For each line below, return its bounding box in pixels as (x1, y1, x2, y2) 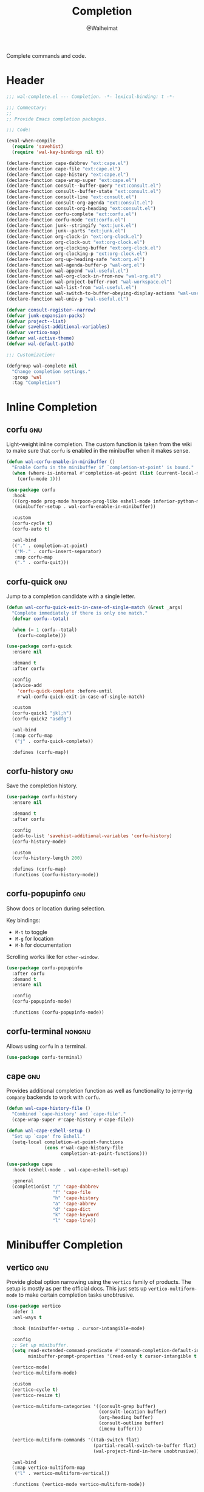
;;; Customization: (6, 352, 56, 358)
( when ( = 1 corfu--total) (12, 627, 78, 633)
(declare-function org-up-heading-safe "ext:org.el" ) (6, 256, 146, 262)
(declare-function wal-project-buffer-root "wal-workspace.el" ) (6, 279, 172, 285)
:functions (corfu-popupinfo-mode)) (12, 1009, 104, 1016)
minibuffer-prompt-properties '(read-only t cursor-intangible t (28, 1353, 197, 1359)
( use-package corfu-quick (6, 643, 72, 649)
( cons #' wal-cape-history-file (44, 1145, 123, 1151)
